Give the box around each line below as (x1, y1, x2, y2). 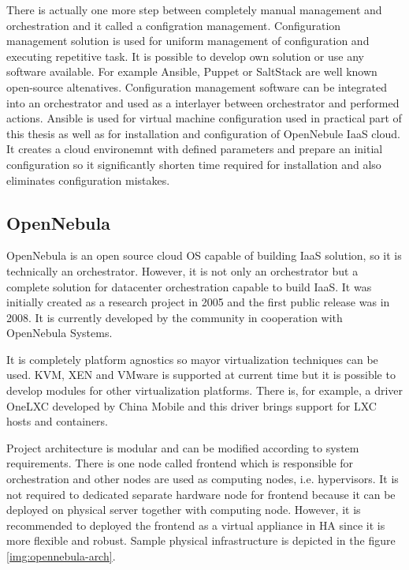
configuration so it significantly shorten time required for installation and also (6, 156, 381, 172)
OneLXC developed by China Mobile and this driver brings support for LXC (6, 397, 377, 414)
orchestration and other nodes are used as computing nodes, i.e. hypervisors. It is (6, 471, 399, 487)
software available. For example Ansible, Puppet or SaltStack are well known (6, 63, 377, 80)
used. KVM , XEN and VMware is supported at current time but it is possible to (6, 366, 396, 383)
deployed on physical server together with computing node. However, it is (6, 501, 361, 518)
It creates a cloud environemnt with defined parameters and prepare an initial (6, 141, 383, 157)
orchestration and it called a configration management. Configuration (6, 17, 341, 33)
